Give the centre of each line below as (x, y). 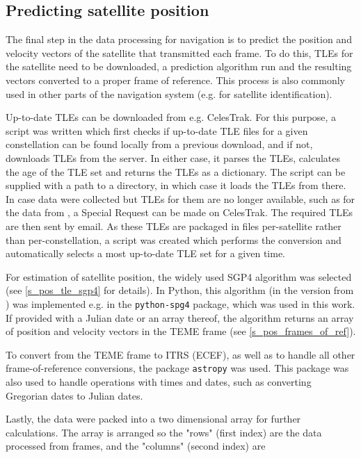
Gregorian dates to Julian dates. (74, 395)
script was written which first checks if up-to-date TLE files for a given (157, 130)
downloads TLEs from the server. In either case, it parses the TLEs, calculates (173, 157)
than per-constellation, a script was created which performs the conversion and (174, 239)
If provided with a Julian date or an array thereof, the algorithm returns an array (180, 317)
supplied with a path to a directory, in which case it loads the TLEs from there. (176, 185)
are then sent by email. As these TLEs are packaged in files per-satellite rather (174, 226)
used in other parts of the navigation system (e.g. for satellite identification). (169, 93)
